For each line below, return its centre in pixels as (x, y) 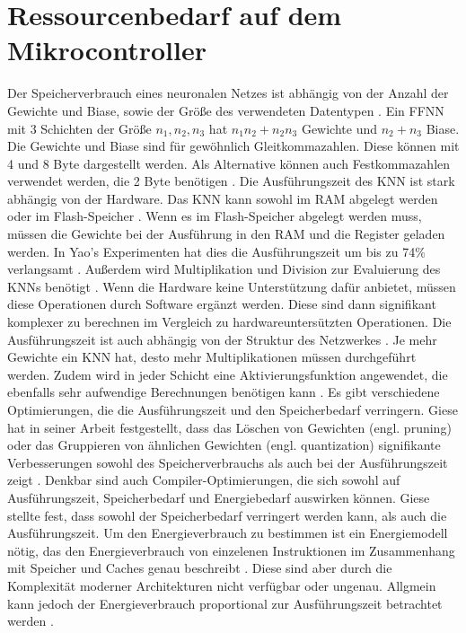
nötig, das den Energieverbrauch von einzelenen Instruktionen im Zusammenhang (231, 550)
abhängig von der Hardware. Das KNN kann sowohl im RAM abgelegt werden (223, 198)
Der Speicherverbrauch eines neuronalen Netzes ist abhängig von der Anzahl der (228, 93)
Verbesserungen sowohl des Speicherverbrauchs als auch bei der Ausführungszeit (228, 462)
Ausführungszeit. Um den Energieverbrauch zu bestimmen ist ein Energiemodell (228, 533)
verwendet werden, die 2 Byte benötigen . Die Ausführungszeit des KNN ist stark (231, 181)
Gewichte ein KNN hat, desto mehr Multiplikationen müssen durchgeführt (212, 357)
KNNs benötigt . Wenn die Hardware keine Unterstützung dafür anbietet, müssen (232, 286)
